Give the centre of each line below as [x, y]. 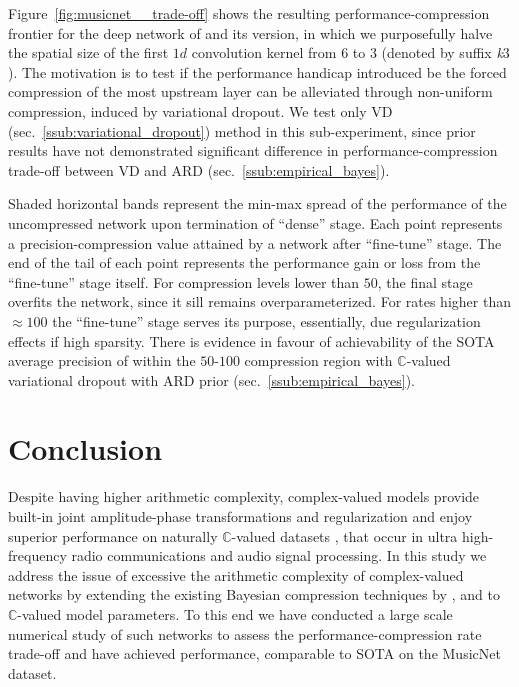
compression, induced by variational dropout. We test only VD [200, 110]
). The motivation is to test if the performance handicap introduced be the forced [257, 71]
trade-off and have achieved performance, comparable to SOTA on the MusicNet [254, 653]
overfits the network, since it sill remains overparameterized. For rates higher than [259, 301]
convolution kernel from [264, 52]
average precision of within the [102, 360]
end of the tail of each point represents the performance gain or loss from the [244, 262]
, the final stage [425, 281]
